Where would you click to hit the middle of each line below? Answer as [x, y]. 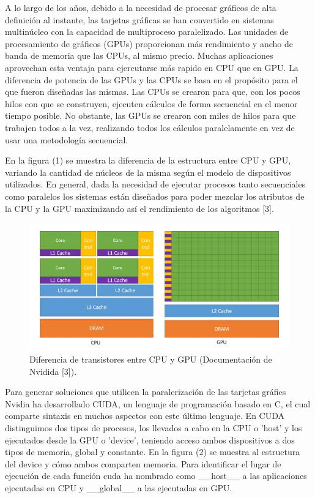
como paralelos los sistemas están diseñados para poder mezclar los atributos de [155, 196]
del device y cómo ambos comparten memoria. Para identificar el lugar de [143, 463]
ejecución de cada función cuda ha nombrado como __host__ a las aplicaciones [156, 476]
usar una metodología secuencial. [67, 139]
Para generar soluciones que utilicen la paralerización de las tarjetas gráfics [146, 392]
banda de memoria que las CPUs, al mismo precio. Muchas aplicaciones [139, 55]
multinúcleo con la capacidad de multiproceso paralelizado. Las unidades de [147, 32]
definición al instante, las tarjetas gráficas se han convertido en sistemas [139, 19]
